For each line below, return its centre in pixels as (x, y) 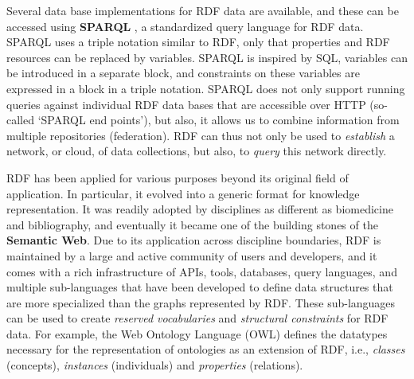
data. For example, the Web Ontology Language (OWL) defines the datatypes (197, 333)
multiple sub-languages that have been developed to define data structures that (200, 287)
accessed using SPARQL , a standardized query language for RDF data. (185, 26)
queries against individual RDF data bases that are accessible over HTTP (186, 104)
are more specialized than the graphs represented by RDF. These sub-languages (201, 302)
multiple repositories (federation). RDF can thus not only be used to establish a (201, 135)
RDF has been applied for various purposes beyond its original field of (178, 177)
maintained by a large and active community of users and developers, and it (192, 255)
